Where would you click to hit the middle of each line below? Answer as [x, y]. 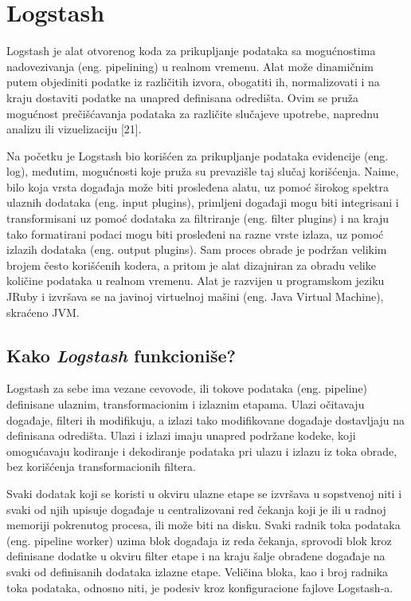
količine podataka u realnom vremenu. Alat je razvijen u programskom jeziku [196, 281]
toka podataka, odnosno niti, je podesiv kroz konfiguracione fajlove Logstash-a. [200, 587]
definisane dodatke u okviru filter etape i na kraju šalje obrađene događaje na [196, 556]
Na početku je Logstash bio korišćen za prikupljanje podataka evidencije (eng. [198, 155]
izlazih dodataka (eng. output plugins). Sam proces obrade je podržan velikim [197, 249]
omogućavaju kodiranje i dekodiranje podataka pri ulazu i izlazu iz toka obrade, [202, 451]
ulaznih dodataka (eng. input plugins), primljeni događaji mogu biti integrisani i [203, 202]
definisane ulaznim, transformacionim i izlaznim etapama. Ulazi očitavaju [186, 404]
